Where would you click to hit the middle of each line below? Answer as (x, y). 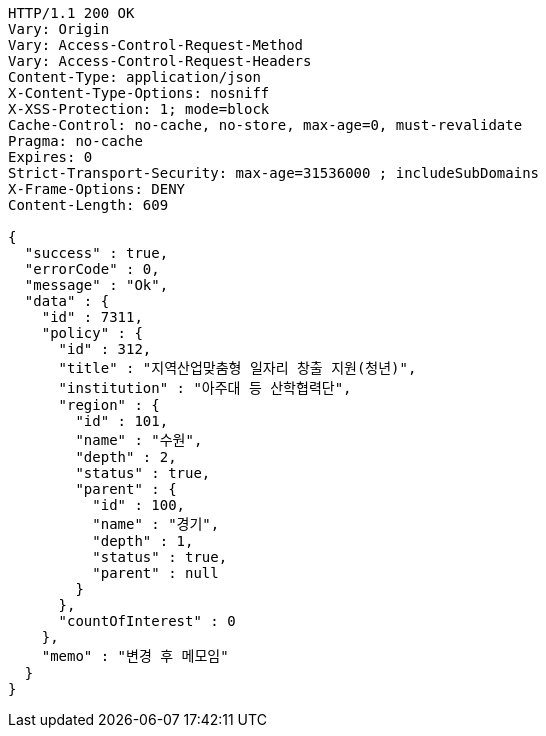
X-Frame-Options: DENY (97, 189)
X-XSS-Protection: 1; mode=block (139, 109)
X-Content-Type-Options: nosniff (139, 93)
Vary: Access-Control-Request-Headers (160, 61)
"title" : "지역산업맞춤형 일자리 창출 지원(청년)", (237, 368)
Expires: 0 (50, 157)
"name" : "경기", (156, 524)
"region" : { (109, 405)
